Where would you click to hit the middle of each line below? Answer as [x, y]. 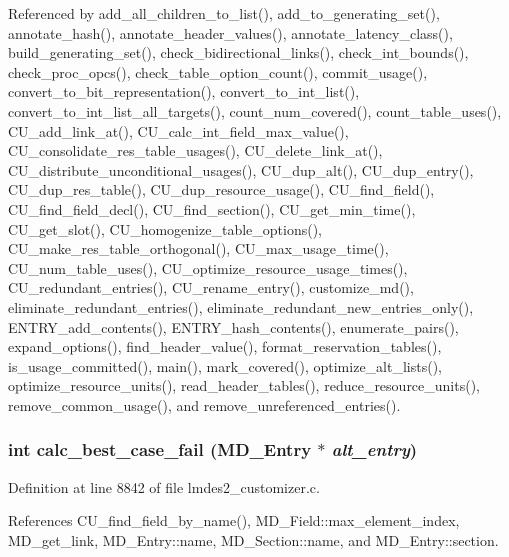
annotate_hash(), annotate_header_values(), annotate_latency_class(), [230, 32]
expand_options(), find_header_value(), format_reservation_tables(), [225, 346]
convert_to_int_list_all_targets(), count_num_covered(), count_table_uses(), [255, 110]
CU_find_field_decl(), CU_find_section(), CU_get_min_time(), [212, 208]
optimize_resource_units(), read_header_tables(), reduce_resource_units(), [244, 385]
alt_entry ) [374, 449]
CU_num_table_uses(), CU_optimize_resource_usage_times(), [208, 267]
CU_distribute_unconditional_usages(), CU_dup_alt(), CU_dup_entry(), [241, 169]
